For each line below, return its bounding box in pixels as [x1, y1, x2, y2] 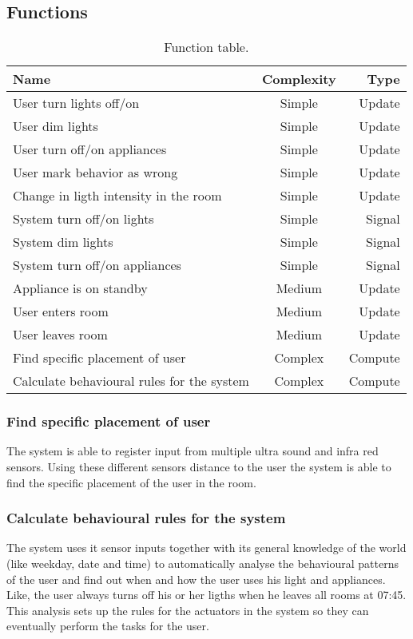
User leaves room [13, 325, 108, 344]
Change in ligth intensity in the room [13, 186, 222, 205]
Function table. [164, 38, 249, 57]
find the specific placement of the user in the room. [6, 474, 256, 490]
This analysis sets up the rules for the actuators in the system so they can [6, 601, 369, 618]
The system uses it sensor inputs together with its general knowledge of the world [6, 539, 407, 556]
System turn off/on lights [13, 209, 154, 228]
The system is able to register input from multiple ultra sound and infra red [6, 443, 379, 459]
